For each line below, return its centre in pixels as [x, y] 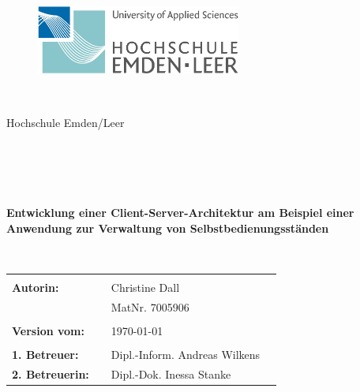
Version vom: [48, 330]
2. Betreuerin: [51, 373]
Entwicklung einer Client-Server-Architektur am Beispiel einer [180, 213]
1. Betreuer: [45, 355]
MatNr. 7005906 [150, 306]
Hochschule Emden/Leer [66, 122]
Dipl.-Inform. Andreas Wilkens [186, 355]
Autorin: [36, 287]
